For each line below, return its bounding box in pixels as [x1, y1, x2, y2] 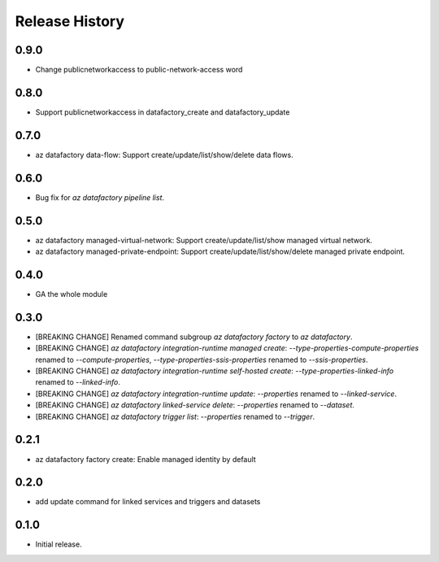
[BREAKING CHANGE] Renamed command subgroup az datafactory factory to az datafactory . [35, 332, 353, 342]
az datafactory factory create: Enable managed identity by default [35, 454, 256, 464]
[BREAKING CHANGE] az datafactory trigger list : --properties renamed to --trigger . [35, 412, 315, 421]
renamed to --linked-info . [35, 377, 121, 387]
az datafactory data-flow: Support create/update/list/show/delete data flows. [35, 150, 293, 159]
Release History [15, 12, 125, 30]
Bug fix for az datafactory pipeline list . [35, 192, 165, 203]
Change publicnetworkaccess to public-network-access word [35, 65, 243, 75]
